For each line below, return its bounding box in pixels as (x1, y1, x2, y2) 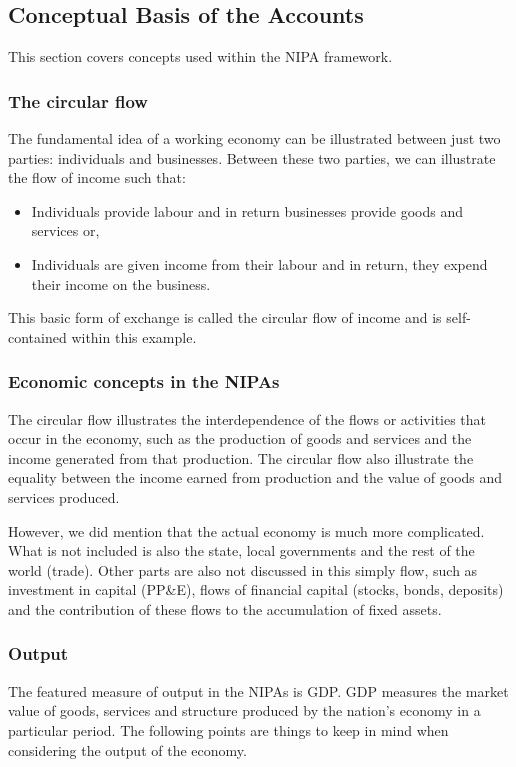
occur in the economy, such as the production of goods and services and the (8, 428, 472, 449)
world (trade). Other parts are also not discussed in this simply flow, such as (8, 559, 478, 580)
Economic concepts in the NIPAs (8, 369, 280, 394)
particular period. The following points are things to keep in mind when (8, 719, 449, 740)
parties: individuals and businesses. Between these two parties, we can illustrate (8, 147, 496, 168)
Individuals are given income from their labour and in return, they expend (31, 253, 488, 274)
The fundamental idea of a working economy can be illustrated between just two (8, 128, 501, 149)
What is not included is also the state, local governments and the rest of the (8, 540, 475, 561)
